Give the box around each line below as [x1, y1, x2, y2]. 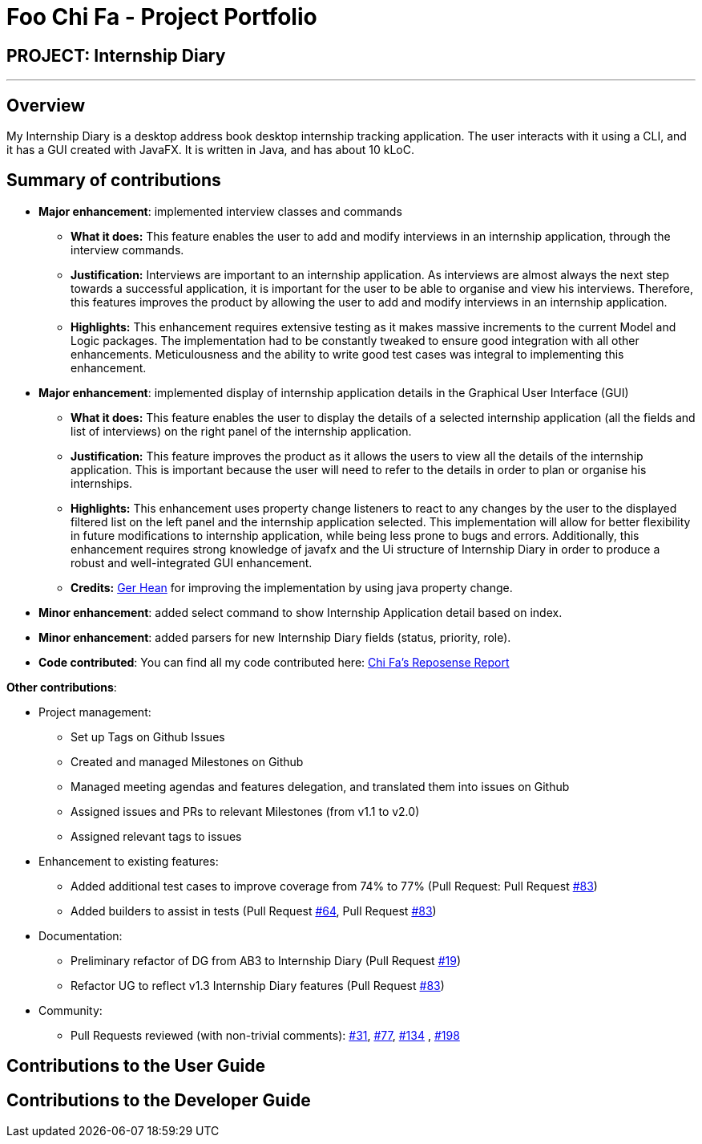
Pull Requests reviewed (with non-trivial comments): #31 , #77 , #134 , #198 [71, 1028, 460, 1042]
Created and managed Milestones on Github [71, 754, 304, 769]
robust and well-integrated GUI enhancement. [71, 555, 313, 570]
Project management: [38, 704, 151, 719]
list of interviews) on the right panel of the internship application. [71, 424, 412, 438]
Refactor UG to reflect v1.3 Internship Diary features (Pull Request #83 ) [71, 978, 445, 992]
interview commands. [71, 242, 184, 257]
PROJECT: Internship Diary [6, 45, 226, 66]
